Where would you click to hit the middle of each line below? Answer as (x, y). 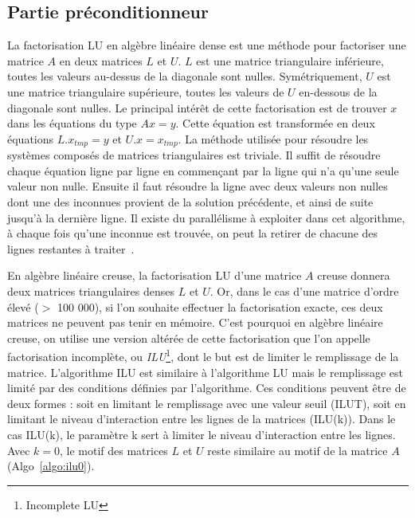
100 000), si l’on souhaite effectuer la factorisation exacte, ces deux (220, 306)
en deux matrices (101, 60)
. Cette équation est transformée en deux (275, 123)
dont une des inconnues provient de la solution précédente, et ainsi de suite (190, 202)
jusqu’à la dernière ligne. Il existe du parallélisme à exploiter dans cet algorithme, (206, 217)
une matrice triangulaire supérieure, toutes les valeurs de (146, 91)
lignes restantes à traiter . (71, 248)
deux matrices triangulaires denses (91, 290)
